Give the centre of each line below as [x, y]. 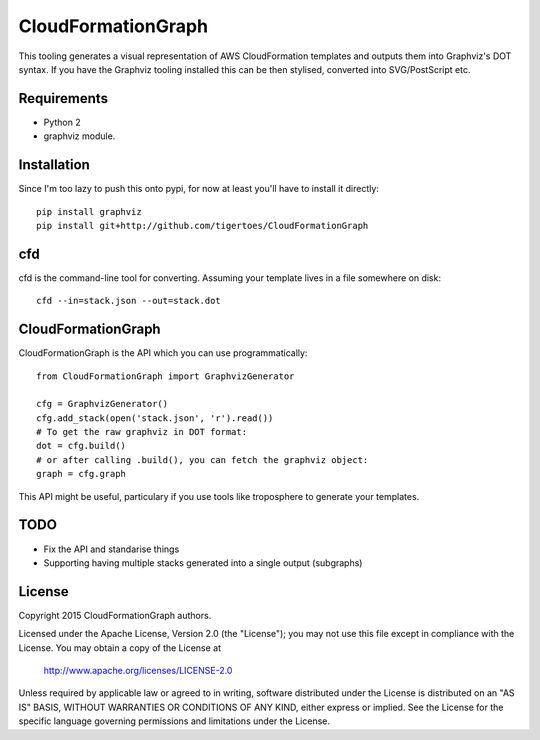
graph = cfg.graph [81, 474]
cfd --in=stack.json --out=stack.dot [129, 301]
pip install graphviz [89, 211]
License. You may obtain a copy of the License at [120, 647]
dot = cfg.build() [81, 446]
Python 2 [62, 122]
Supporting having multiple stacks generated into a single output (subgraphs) [203, 562]
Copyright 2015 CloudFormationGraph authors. [115, 615]
